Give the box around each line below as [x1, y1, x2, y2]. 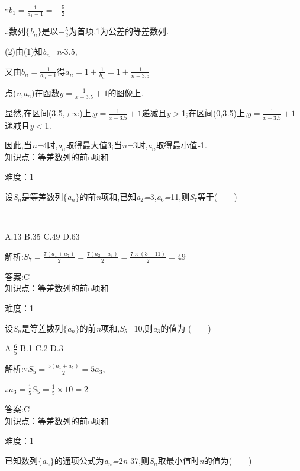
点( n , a [5, 86, 28, 98]
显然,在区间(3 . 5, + [5, 107, 72, 119]
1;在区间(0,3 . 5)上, [181, 107, 247, 119]
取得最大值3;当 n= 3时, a [66, 139, 152, 151]
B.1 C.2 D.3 [20, 342, 63, 354]
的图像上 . [108, 86, 144, 98]
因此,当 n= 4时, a [5, 139, 62, 151]
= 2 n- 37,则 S [112, 454, 154, 466]
